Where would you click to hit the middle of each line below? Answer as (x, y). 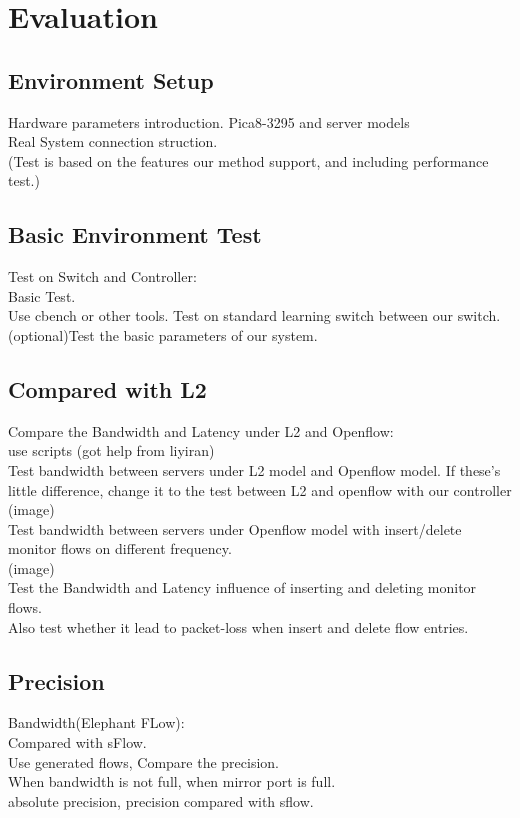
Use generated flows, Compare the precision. (143, 761)
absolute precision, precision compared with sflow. (161, 800)
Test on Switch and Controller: (102, 276)
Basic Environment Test (135, 234)
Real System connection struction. (113, 141)
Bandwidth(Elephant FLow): (96, 722)
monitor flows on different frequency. (120, 548)
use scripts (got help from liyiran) (111, 450)
